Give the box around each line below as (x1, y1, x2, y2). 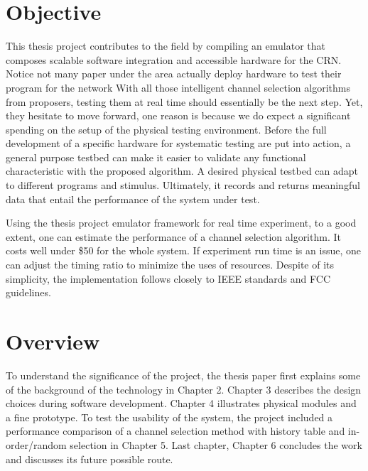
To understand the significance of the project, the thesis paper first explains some (6, 367, 361, 382)
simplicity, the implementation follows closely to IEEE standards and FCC (6, 271, 330, 286)
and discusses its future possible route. (6, 451, 173, 466)
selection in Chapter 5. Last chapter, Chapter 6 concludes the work (70, 437, 362, 452)
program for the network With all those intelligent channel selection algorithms (6, 80, 350, 94)
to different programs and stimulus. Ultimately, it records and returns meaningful (6, 178, 360, 193)
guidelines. (6, 285, 51, 300)
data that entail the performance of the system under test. (6, 191, 260, 206)
